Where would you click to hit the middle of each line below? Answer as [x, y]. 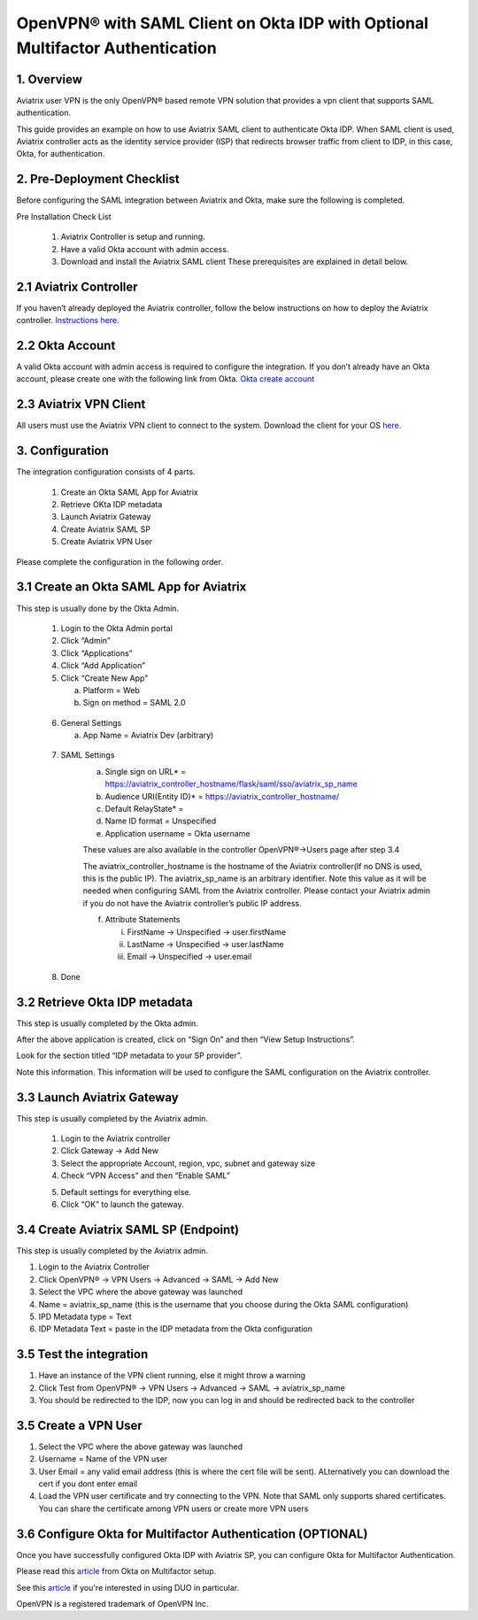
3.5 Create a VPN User [80, 1425]
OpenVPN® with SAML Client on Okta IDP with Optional [222, 23]
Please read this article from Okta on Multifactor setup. [116, 1571]
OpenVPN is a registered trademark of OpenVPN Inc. [112, 1603]
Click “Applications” [96, 653]
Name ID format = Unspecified [161, 821]
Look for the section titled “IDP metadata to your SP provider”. [129, 1056]
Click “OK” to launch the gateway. [122, 1205]
